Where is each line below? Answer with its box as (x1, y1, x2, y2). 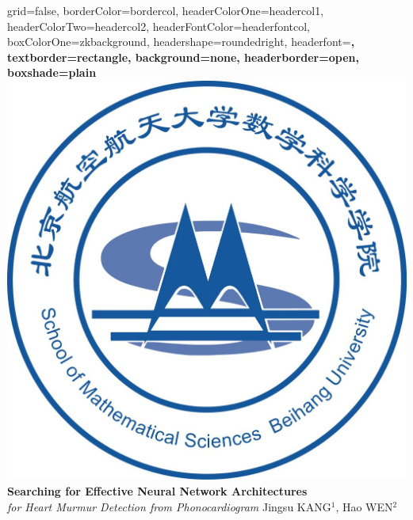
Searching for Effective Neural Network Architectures (7, 483, 308, 499)
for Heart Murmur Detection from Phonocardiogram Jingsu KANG (7, 498, 331, 514)
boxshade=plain (7, 64, 97, 81)
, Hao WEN (335, 498, 393, 514)
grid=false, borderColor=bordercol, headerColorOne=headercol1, (7, 2, 324, 18)
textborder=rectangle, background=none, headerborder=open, (7, 48, 359, 65)
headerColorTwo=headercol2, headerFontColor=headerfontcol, (7, 17, 310, 34)
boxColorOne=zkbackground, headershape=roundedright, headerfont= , (7, 33, 355, 50)
